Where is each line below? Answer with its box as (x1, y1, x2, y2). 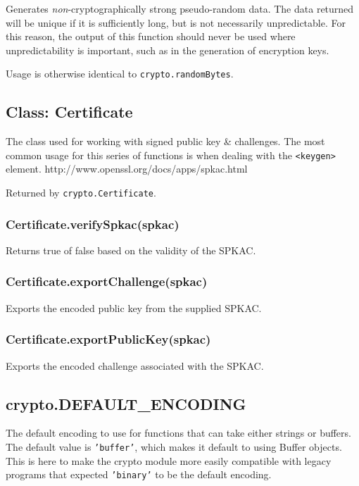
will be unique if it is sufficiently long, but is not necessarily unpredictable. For (6, 15, 346, 30)
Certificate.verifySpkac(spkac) (6, 215, 179, 232)
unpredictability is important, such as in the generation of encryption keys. (6, 42, 329, 57)
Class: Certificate (6, 101, 133, 123)
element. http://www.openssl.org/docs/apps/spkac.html (6, 161, 248, 176)
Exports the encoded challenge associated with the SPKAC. (6, 358, 264, 373)
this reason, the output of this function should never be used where (6, 29, 296, 44)
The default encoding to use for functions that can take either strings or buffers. (6, 425, 351, 440)
